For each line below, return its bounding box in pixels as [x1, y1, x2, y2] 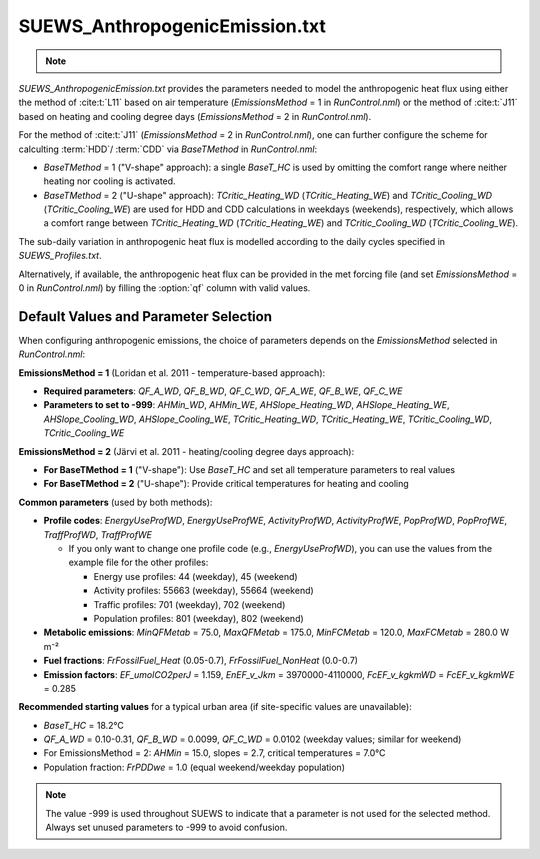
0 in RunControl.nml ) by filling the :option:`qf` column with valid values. [18, 282, 311, 294]
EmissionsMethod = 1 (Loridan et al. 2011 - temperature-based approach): [18, 366, 326, 379]
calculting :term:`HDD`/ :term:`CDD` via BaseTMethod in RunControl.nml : [18, 143, 318, 155]
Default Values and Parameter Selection [18, 308, 272, 325]
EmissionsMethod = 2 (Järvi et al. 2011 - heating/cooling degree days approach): [18, 445, 355, 457]
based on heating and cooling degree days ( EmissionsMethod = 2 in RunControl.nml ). [18, 110, 372, 122]
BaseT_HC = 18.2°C [43, 719, 125, 731]
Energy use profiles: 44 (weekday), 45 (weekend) [93, 570, 299, 582]
